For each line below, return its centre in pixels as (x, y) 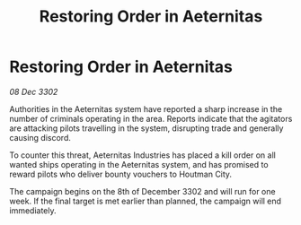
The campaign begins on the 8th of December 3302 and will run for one (142, 191)
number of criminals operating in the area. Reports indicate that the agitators (151, 118)
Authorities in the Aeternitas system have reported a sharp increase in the (146, 108)
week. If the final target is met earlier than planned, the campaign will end (145, 201)
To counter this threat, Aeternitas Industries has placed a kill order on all (142, 155)
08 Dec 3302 (34, 91)
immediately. (33, 210)
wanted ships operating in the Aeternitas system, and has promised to (139, 164)
